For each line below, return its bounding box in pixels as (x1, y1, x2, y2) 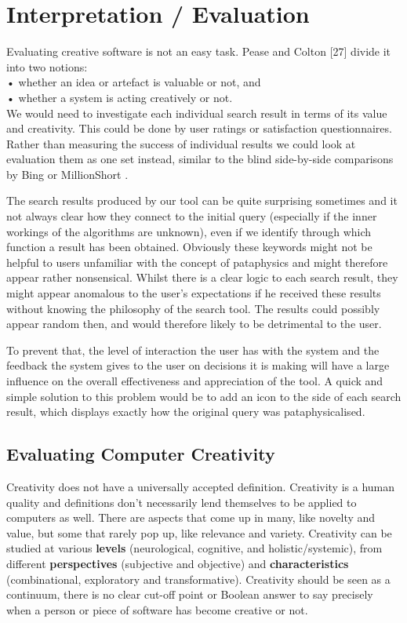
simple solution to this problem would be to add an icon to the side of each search (6, 388, 402, 404)
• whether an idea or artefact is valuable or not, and (6, 74, 261, 90)
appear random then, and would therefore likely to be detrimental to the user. (6, 315, 382, 332)
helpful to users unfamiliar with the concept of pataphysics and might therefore (6, 253, 388, 270)
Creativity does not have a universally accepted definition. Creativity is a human (6, 478, 395, 494)
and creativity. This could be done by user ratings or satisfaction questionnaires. (6, 120, 392, 137)
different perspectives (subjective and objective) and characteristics (6, 555, 349, 571)
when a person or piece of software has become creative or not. (6, 601, 308, 618)
